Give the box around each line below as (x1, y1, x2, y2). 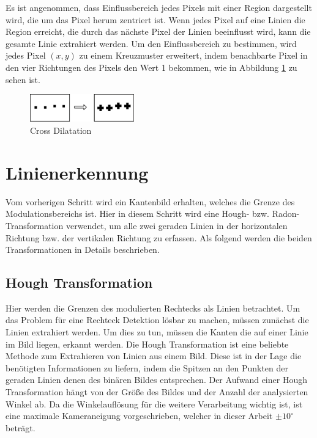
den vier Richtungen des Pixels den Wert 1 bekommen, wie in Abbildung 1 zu (6, 60, 297, 73)
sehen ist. (6, 73, 40, 86)
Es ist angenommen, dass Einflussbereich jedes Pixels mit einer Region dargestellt (6, 1, 312, 13)
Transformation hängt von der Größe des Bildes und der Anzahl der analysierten (6, 385, 308, 398)
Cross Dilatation (30, 124, 92, 136)
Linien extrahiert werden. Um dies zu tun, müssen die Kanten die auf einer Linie (6, 326, 308, 338)
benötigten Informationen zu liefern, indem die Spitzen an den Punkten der (6, 361, 288, 374)
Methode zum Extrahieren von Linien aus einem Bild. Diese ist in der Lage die (6, 349, 302, 362)
